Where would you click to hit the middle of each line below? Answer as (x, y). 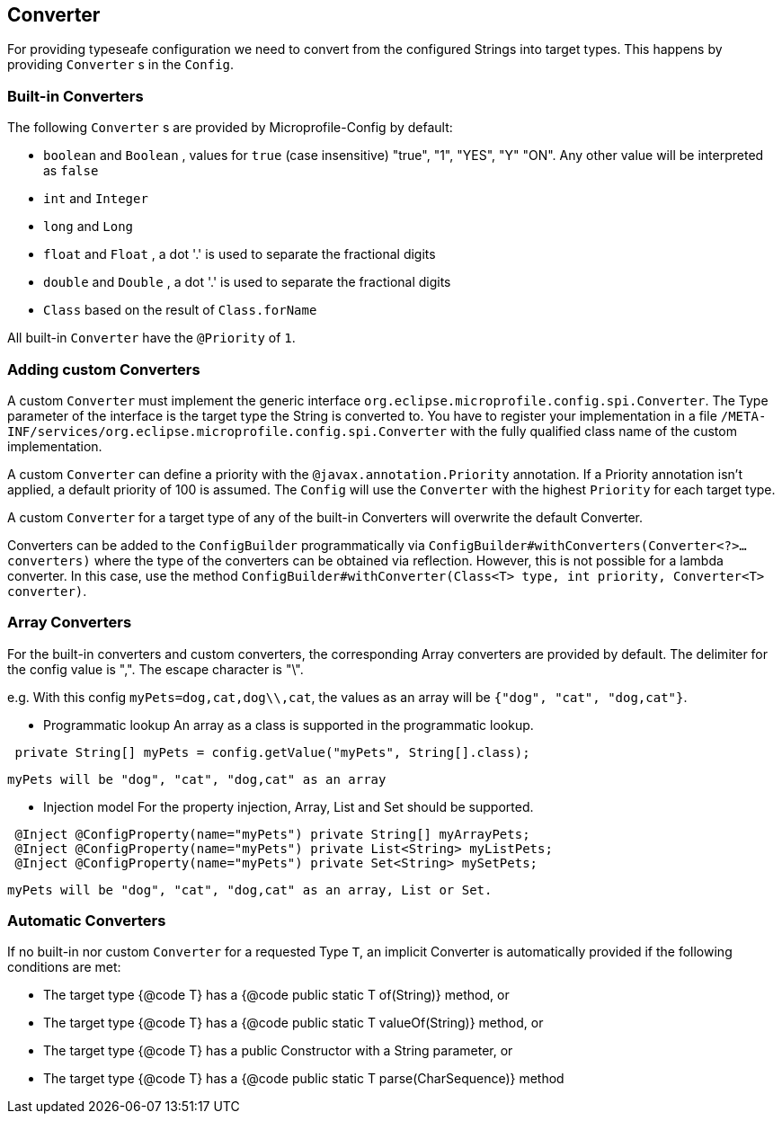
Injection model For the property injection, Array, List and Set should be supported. (289, 806)
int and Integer (96, 199)
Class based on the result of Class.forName (180, 310)
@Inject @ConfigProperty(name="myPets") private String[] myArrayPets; (272, 834)
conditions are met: (64, 967)
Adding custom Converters (104, 369)
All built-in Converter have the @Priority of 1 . (151, 338)
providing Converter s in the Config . (121, 65)
